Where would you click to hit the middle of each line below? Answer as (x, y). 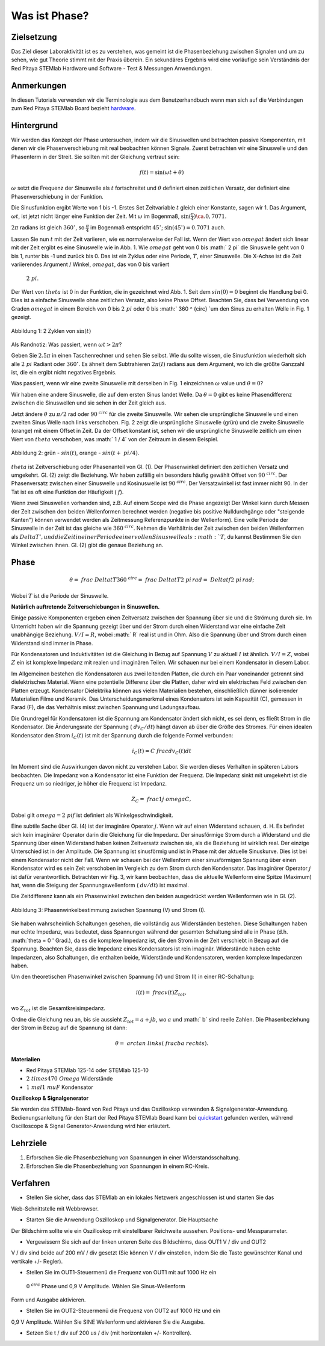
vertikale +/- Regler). (37, 1261)
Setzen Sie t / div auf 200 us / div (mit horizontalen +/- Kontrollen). (109, 1333)
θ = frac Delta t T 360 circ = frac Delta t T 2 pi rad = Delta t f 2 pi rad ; (162, 579)
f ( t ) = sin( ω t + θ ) (162, 172)
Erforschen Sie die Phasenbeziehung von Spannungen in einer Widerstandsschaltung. (133, 1158)
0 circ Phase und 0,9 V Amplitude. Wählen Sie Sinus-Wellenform (106, 1286)
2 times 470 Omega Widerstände (70, 1079)
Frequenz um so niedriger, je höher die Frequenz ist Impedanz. (89, 784)
